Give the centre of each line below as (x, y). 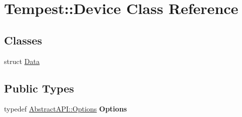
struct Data (22, 61)
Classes (23, 40)
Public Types (39, 88)
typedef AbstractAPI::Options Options (66, 109)
